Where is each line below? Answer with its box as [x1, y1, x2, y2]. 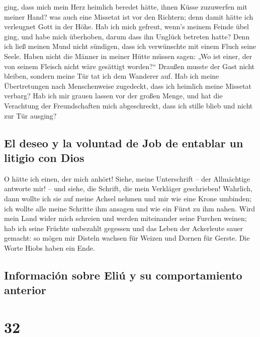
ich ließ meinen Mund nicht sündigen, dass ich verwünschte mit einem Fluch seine [4, 41, 256, 51]
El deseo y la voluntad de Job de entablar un [4, 135, 243, 150]
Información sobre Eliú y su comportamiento [4, 267, 242, 283]
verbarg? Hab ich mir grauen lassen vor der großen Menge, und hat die [4, 90, 223, 101]
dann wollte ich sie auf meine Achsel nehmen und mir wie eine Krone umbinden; [4, 193, 252, 203]
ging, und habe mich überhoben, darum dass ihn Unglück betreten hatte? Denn [4, 31, 250, 41]
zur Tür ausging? [4, 110, 57, 121]
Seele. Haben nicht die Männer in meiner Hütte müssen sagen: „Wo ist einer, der [4, 50, 252, 61]
